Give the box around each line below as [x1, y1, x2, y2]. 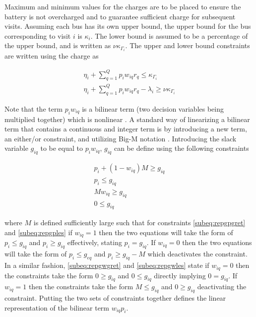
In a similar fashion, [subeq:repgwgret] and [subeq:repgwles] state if [4, 260, 209, 270]
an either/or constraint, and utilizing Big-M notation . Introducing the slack [4, 133, 237, 143]
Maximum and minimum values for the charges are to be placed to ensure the [4, 1, 241, 11]
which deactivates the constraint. [147, 249, 248, 259]
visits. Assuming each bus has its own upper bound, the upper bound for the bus [4, 21, 251, 31]
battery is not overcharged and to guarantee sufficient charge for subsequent [4, 11, 236, 21]
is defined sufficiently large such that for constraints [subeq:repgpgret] [33, 217, 246, 228]
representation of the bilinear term [4, 302, 110, 313]
